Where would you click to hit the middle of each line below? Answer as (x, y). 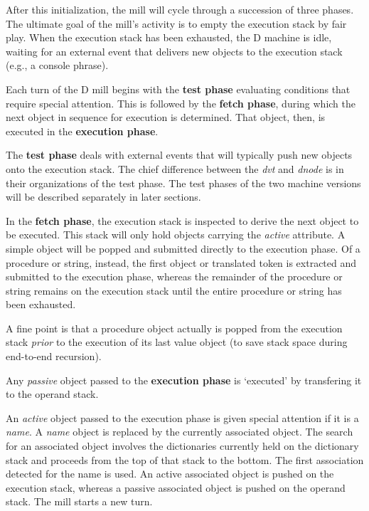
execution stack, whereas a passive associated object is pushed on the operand (176, 487)
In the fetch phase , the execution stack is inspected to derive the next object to (182, 220)
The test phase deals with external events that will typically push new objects (179, 155)
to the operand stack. (52, 394)
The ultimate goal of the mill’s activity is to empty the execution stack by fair (176, 23)
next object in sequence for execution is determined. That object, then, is (166, 117)
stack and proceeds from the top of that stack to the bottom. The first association (185, 459)
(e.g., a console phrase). (57, 65)
